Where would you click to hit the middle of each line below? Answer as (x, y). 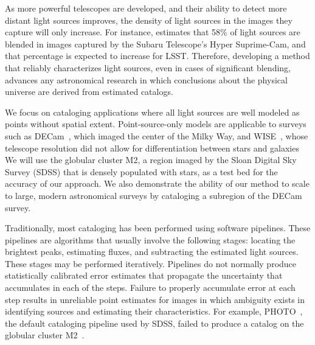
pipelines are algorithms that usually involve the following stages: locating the (150, 239)
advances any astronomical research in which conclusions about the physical (146, 79)
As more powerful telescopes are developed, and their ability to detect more (146, 8)
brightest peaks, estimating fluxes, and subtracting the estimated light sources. (152, 252)
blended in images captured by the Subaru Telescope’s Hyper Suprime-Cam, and (155, 44)
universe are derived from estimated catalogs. (89, 92)
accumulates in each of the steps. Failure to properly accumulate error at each (150, 287)
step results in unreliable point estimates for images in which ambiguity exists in (155, 299)
